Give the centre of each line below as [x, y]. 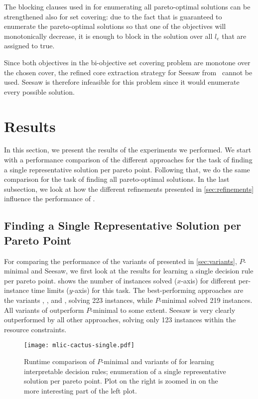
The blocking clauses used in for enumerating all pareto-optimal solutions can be [127, 6]
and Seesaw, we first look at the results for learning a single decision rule [142, 271]
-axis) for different [209, 280]
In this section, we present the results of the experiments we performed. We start [128, 150]
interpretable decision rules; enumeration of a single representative [125, 371]
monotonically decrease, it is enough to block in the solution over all [108, 36]
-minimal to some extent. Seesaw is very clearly [163, 310]
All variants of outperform [44, 310]
